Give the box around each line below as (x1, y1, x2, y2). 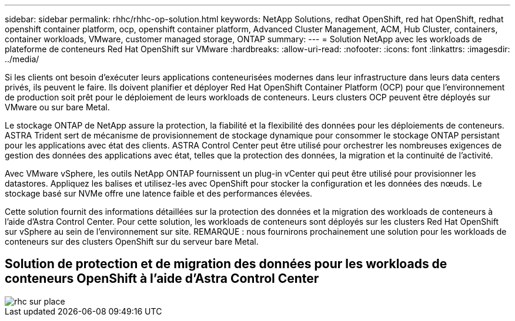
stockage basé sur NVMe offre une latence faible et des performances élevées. (5, 188, 313, 198)
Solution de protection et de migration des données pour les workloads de (5, 256, 447, 272)
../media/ (5, 54, 39, 64)
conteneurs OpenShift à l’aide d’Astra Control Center (5, 271, 319, 286)
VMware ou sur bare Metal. (5, 102, 110, 112)
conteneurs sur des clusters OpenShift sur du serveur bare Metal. (5, 236, 259, 246)
